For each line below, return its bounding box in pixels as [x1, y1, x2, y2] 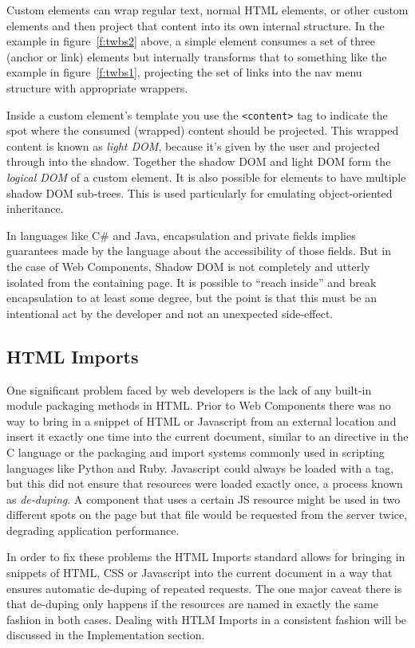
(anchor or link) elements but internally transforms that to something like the [6, 48, 387, 65]
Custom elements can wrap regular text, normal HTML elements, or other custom [6, 2, 409, 18]
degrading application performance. [6, 521, 180, 538]
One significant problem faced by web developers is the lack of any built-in [6, 381, 372, 398]
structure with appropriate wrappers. [6, 79, 188, 96]
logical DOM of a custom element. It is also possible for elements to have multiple [6, 169, 406, 185]
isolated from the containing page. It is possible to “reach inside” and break [6, 273, 377, 290]
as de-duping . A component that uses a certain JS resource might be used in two [6, 490, 401, 507]
